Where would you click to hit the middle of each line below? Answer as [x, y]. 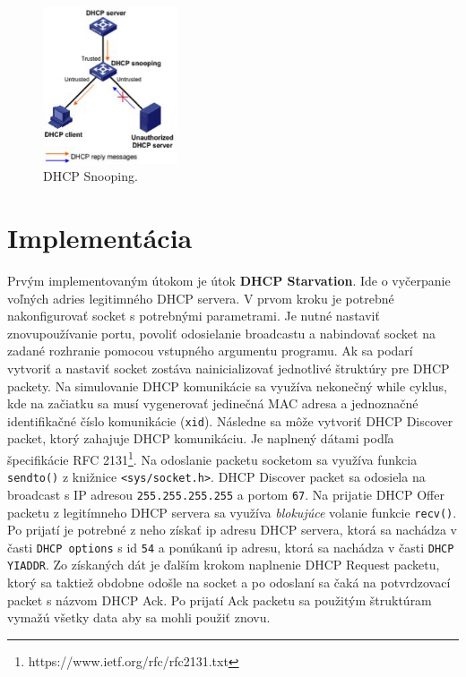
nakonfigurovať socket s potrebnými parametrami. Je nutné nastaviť [194, 316]
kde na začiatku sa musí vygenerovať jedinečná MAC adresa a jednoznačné [213, 403]
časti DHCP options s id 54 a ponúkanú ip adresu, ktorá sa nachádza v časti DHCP [231, 547]
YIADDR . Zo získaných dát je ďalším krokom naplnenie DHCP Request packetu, [224, 565]
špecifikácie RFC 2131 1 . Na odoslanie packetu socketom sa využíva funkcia [212, 458]
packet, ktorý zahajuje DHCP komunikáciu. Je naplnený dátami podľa [201, 438]
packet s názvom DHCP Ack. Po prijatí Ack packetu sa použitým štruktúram [220, 600]
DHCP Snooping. [91, 176]
